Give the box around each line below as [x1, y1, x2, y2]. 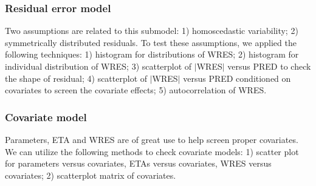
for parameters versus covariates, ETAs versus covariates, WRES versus [5, 157, 272, 170]
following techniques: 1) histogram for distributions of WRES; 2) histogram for [5, 48, 299, 61]
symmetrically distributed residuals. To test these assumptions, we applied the [5, 36, 297, 48]
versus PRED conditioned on [183, 71, 291, 84]
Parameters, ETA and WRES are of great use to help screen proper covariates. [5, 133, 298, 145]
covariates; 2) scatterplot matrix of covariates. [5, 168, 176, 181]
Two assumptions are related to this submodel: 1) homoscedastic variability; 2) [5, 24, 298, 37]
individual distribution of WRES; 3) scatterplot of [5, 60, 192, 72]
